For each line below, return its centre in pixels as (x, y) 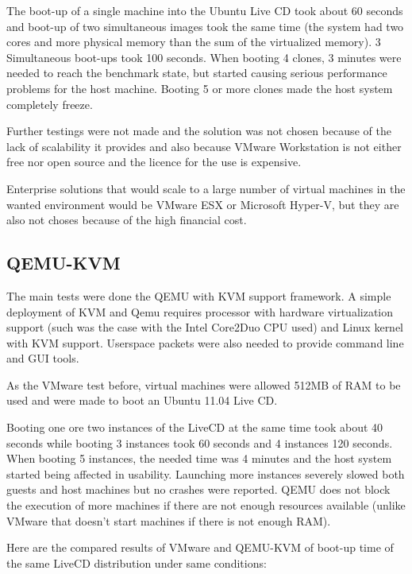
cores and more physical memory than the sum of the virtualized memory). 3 (194, 42)
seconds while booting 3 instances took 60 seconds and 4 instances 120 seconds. (200, 442)
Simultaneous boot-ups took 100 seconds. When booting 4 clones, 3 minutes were (204, 57)
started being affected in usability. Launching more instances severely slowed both (206, 473)
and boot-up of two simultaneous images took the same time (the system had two (205, 26)
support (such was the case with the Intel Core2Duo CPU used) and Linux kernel (205, 327)
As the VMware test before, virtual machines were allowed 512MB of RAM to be (204, 384)
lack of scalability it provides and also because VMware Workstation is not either (204, 146)
